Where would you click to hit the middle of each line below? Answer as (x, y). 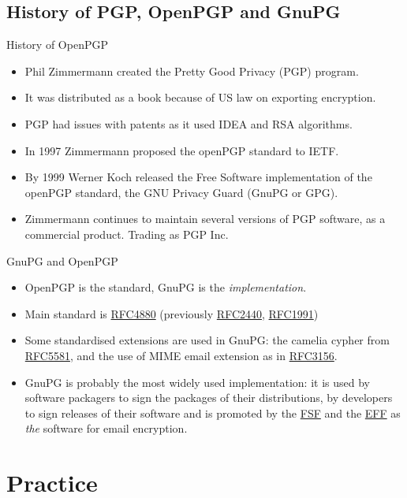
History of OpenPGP (57, 45)
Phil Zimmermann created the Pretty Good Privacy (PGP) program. (192, 71)
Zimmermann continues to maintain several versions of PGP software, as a (205, 219)
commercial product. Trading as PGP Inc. (127, 234)
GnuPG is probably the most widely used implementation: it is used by (197, 382)
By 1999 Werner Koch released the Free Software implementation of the (198, 177)
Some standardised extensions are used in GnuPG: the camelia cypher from (207, 340)
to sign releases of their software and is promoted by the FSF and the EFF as (213, 413)
